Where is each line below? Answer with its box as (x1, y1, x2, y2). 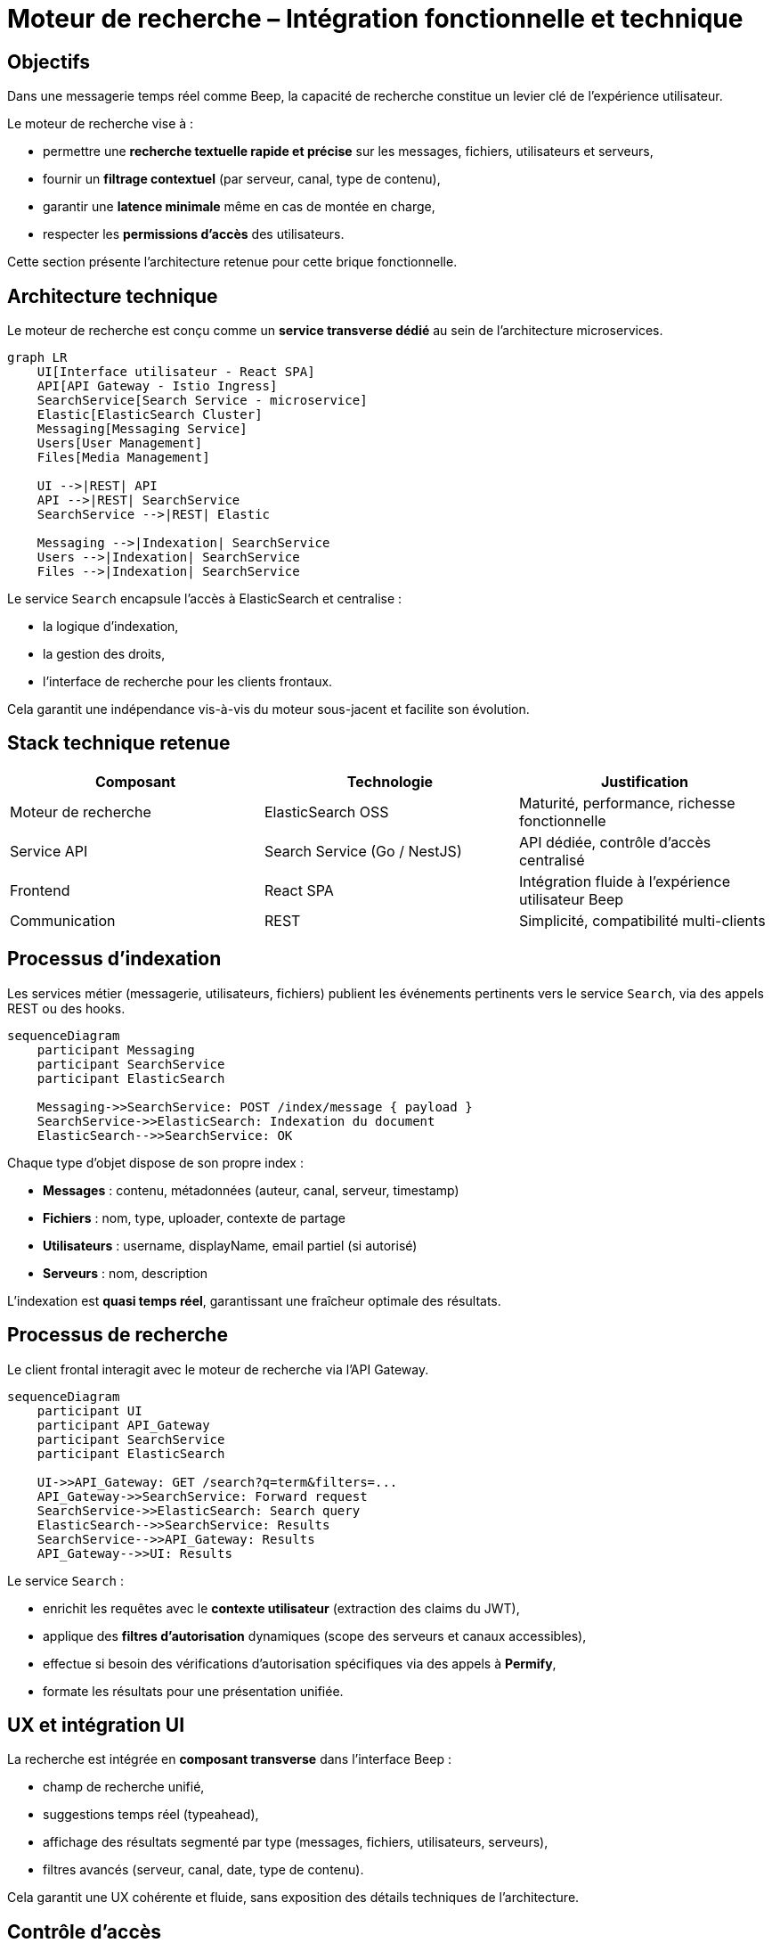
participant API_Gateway (37, 1417, 210, 1432)
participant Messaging (37, 1042, 195, 1057)
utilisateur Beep (518, 890, 624, 908)
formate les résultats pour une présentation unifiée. (43, 1683, 344, 1699)
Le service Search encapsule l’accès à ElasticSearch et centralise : (7, 591, 402, 607)
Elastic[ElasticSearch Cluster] (37, 407, 263, 422)
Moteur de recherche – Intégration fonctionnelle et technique (7, 4, 744, 34)
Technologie (346, 772, 434, 791)
